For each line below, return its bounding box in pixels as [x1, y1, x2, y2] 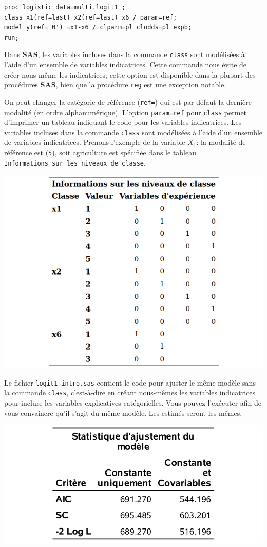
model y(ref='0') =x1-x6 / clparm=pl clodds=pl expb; [4, 24, 192, 31]
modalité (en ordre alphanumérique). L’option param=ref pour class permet [4, 106, 247, 117]
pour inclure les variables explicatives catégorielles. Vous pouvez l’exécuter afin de [4, 397, 262, 408]
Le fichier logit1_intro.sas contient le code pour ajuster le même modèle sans [4, 377, 256, 388]
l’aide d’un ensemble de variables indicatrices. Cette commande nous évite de [4, 59, 247, 70]
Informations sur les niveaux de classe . [4, 157, 146, 168]
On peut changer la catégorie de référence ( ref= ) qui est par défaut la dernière [4, 96, 252, 107]
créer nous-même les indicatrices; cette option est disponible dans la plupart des [4, 69, 256, 80]
